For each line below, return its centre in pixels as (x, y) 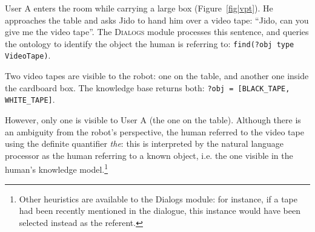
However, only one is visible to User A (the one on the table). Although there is (153, 120)
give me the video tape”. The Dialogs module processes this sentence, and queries (157, 32)
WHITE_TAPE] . (30, 99)
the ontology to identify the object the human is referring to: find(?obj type (150, 43)
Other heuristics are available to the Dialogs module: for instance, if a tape (158, 198)
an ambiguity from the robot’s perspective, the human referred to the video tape (154, 131)
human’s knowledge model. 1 (57, 169)
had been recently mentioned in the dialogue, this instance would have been (160, 211)
